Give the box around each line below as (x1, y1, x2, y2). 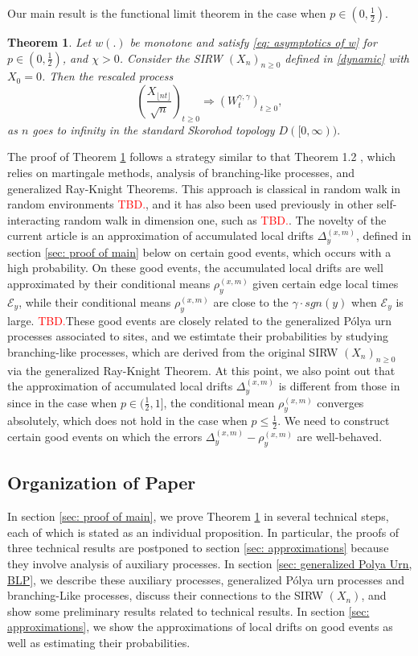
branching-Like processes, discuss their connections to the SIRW (7, 587, 324, 604)
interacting (7, 211, 60, 228)
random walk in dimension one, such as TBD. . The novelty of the (64, 211, 387, 228)
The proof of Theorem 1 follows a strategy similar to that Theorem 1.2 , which (7, 148, 396, 165)
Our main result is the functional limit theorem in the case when (7, 5, 326, 21)
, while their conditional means (18, 293, 171, 310)
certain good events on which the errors (7, 428, 203, 445)
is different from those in (278, 378, 400, 394)
